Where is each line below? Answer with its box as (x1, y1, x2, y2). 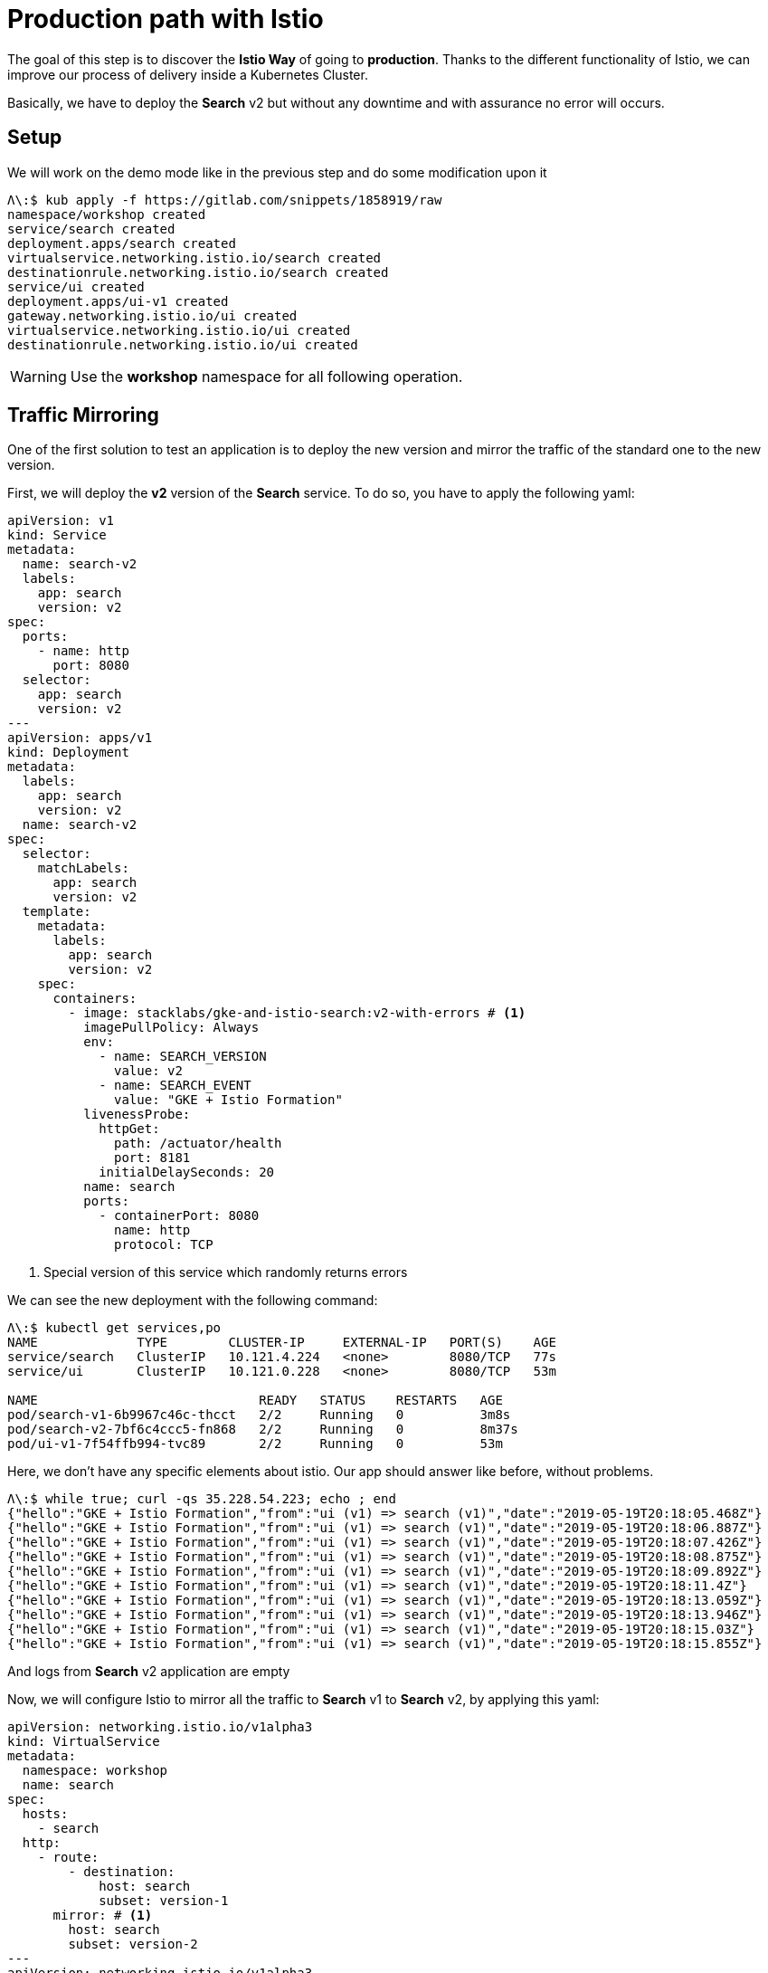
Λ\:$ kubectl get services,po (7, 1320, 222, 1336)
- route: (37, 1850, 100, 1865)
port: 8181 (114, 1150, 191, 1166)
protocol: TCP (114, 1237, 213, 1253)
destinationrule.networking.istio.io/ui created (7, 337, 358, 352)
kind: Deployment (7, 745, 129, 760)
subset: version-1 (99, 1893, 229, 1909)
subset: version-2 (68, 1937, 198, 1952)
